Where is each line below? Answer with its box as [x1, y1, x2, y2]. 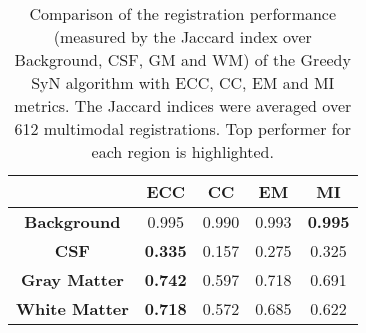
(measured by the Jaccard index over [53, 25, 312, 48]
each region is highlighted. [91, 140, 274, 163]
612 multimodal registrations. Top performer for [14, 117, 351, 140]
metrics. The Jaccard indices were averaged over [14, 94, 352, 117]
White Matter [16, 297, 129, 320]
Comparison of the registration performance [29, 2, 337, 25]
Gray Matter [20, 268, 124, 291]
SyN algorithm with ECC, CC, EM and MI [31, 71, 335, 94]
